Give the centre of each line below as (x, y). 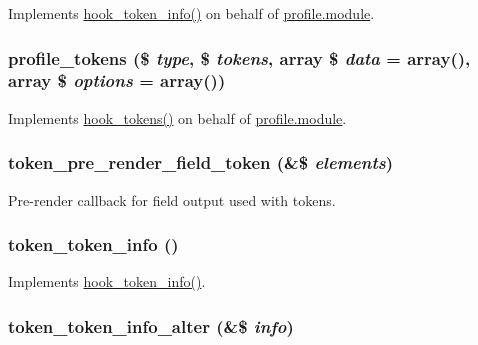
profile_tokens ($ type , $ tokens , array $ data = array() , (239, 57)
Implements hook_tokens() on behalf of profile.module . (177, 117)
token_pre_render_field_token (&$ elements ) (201, 162)
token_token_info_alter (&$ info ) (151, 325)
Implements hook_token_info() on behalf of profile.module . (191, 13)
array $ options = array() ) (117, 80)
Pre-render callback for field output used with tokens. (172, 199)
